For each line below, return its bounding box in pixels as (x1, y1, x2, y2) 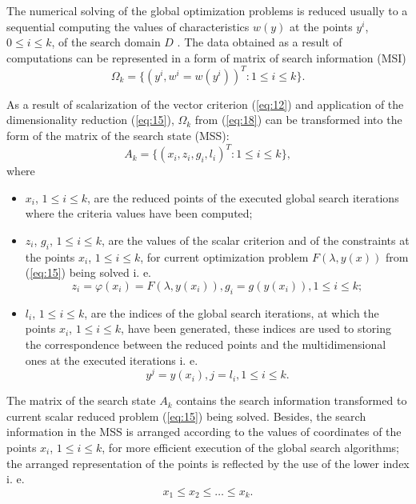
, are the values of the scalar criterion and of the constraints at (101, 231, 410, 248)
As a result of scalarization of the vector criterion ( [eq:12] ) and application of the (6, 95, 404, 112)
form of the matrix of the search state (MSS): (6, 127, 230, 144)
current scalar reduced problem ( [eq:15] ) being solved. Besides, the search (6, 407, 366, 424)
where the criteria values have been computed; (25, 205, 253, 222)
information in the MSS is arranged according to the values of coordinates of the (6, 423, 402, 440)
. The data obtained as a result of (177, 34, 342, 50)
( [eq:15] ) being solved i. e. (25, 264, 152, 281)
